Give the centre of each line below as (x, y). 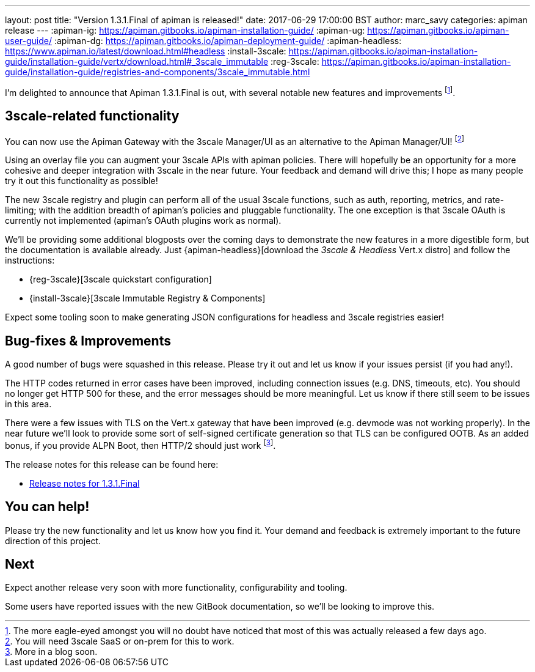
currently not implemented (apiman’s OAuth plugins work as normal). (143, 221)
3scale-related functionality (92, 116)
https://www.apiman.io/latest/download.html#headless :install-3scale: (146, 51)
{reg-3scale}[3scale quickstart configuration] (121, 279)
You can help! (47, 507)
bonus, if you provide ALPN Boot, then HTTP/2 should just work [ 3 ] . (140, 445)
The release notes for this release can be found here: (112, 464)
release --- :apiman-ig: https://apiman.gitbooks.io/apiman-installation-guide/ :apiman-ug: (185, 30)
